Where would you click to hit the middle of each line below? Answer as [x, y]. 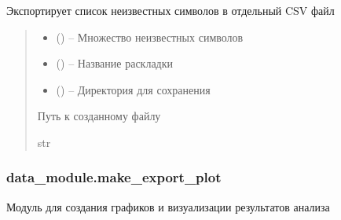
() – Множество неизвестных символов [150, 37]
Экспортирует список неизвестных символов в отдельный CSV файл [170, 10]
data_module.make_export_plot [114, 177]
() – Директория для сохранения [133, 89]
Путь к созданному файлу [99, 116]
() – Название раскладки [115, 63]
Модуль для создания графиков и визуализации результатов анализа [168, 206]
